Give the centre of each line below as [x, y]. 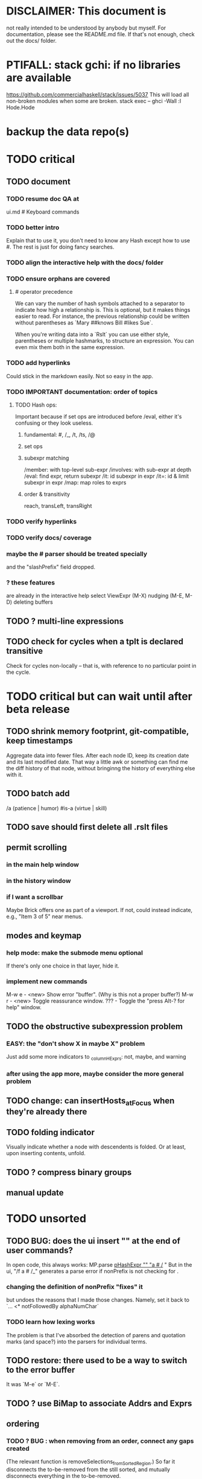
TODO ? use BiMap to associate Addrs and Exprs [99, 1403]
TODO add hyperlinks [38, 363]
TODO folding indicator [50, 1132]
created [18, 1449]
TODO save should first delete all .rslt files [87, 827]
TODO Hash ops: [36, 405]
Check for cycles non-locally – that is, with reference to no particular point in [101, 665]
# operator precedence [44, 292]
